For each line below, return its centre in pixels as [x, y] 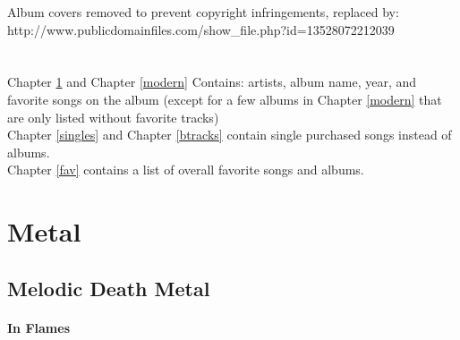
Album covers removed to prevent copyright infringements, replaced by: [203, 12]
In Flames [38, 327]
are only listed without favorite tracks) [113, 117]
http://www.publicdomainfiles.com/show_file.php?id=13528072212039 [201, 29]
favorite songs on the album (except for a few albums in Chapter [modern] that [225, 99]
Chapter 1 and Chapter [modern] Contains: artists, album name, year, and [212, 82]
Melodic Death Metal [109, 288]
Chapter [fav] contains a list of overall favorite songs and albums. [186, 170]
